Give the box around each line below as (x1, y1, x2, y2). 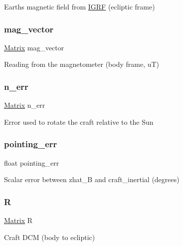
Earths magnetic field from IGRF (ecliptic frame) (4, 1, 155, 11)
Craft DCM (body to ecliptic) (4, 232, 95, 242)
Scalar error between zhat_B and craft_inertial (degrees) (4, 174, 180, 185)
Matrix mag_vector (4, 42, 64, 52)
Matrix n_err (4, 100, 45, 110)
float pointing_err (4, 157, 59, 168)
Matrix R (4, 215, 33, 226)
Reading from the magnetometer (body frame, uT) (4, 59, 160, 69)
